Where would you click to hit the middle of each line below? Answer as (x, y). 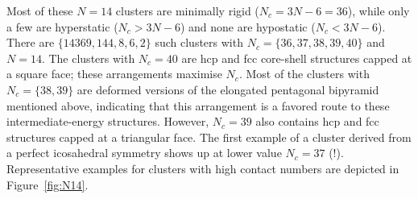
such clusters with (199, 42)
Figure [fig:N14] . (48, 184)
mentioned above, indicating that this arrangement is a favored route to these (198, 105)
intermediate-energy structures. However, (108, 121)
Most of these (40, 10)
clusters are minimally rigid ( (187, 10)
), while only (379, 10)
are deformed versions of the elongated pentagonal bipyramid (228, 89)
